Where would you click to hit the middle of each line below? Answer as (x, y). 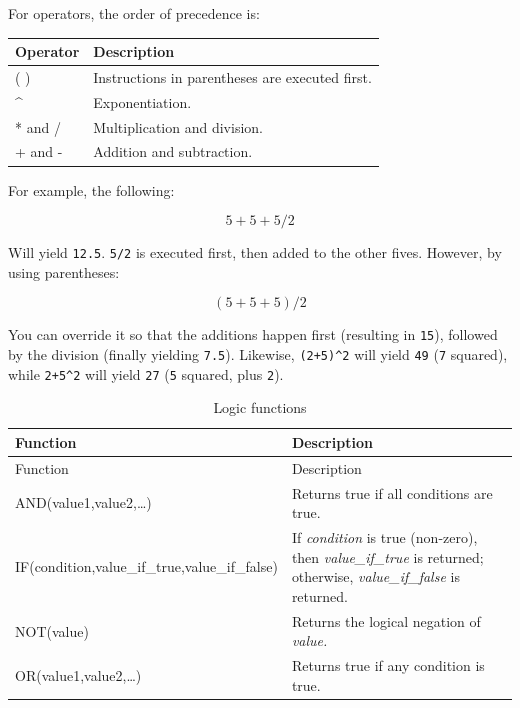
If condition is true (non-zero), (384, 537)
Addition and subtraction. (173, 151)
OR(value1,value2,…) (78, 674)
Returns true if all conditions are (392, 492)
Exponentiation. (142, 101)
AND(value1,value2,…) (83, 502)
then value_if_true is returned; (387, 556)
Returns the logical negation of (386, 620)
